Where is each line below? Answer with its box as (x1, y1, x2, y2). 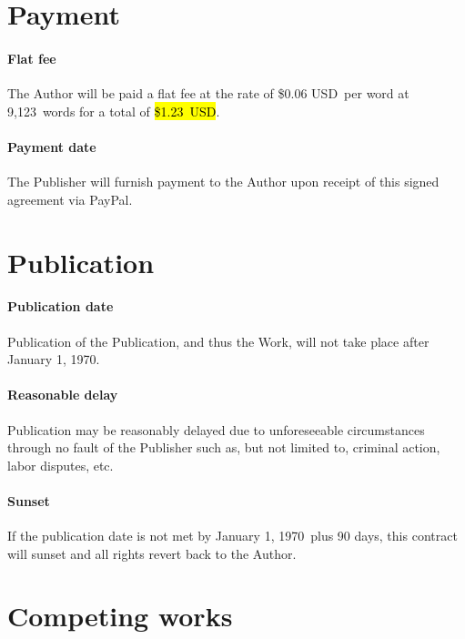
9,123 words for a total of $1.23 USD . (7, 101, 220, 120)
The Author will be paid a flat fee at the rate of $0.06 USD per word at (7, 84, 409, 103)
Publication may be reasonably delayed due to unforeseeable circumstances (7, 420, 425, 439)
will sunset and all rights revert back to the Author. (7, 543, 297, 563)
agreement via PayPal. (7, 189, 133, 208)
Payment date (7, 137, 96, 156)
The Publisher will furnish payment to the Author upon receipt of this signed (7, 172, 440, 191)
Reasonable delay (7, 385, 118, 404)
